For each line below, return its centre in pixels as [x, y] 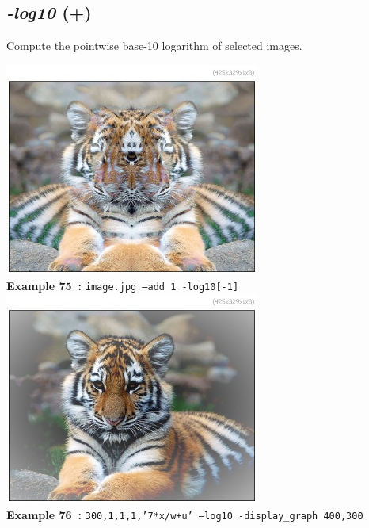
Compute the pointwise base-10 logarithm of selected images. [154, 46]
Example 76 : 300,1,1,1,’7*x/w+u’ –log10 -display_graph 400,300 [185, 514]
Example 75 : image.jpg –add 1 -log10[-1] [123, 285]
